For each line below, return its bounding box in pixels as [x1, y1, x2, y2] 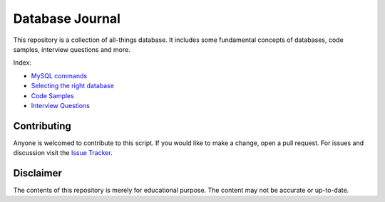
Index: [13, 58, 32, 67]
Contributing [13, 119, 71, 132]
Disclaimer [13, 167, 62, 179]
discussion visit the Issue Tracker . [13, 149, 113, 157]
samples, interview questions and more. [13, 45, 131, 53]
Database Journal [13, 11, 121, 26]
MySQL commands [31, 71, 88, 80]
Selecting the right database [31, 82, 114, 90]
